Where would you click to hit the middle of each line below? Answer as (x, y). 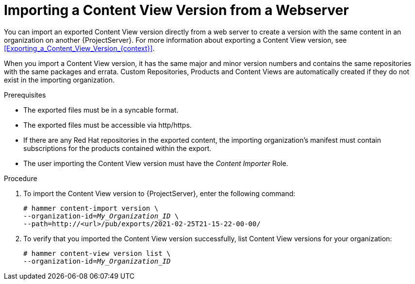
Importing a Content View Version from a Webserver (176, 10)
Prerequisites (25, 95)
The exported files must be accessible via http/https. (108, 125)
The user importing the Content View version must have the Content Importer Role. (156, 163)
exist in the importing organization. (59, 80)
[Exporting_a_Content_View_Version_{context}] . (79, 48)
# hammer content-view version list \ (97, 253)
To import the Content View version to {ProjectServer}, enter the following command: (159, 193)
